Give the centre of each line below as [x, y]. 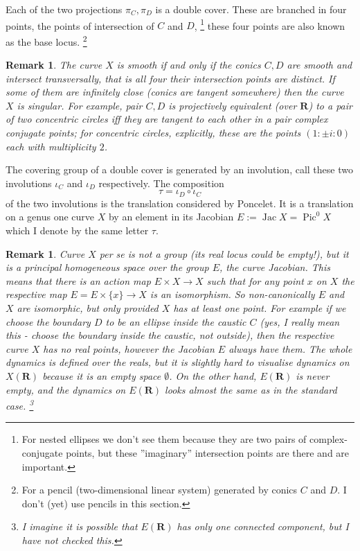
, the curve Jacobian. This [274, 267]
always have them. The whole [290, 348]
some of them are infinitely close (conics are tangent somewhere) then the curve [175, 92]
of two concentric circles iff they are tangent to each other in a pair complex [167, 119]
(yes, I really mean [300, 321]
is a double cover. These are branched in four [251, 9]
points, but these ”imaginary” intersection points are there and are [208, 453]
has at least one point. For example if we [260, 308]
